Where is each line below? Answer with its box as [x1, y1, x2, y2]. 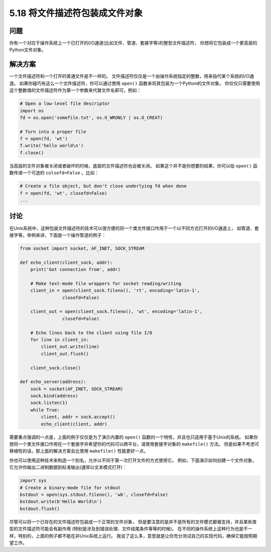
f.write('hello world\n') [20, 143, 84, 149]
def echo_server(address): [20, 379, 86, 385]
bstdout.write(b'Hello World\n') [20, 499, 102, 504]
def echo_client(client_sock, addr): [20, 259, 113, 265]
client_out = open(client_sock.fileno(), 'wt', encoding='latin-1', [30, 309, 203, 315]
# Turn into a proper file [20, 128, 86, 134]
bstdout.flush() [20, 506, 60, 511]
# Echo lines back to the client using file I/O [30, 330, 153, 336]
